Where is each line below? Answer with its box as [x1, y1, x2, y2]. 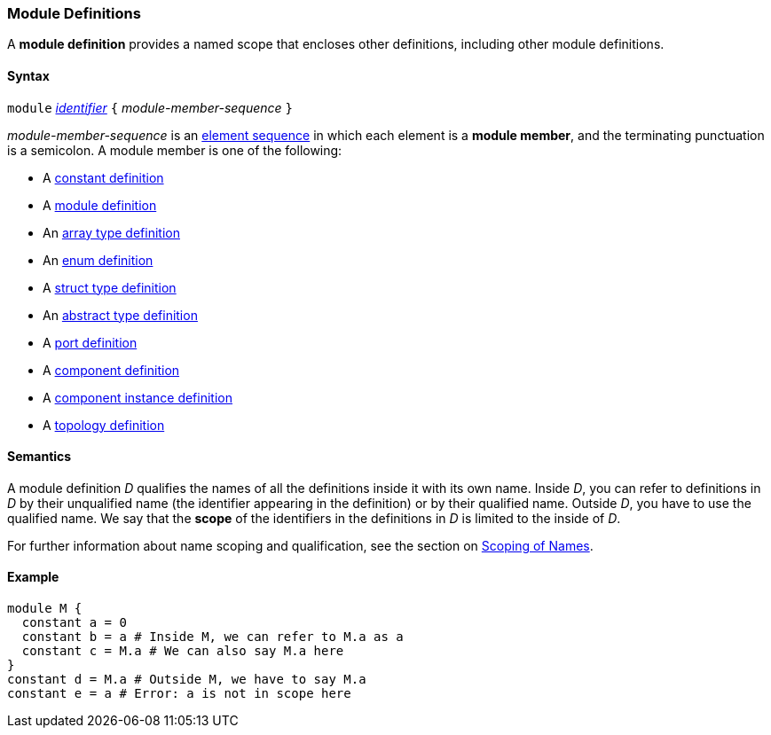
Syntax [7, 67, 50, 83]
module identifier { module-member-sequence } [7, 99, 294, 115]
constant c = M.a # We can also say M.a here [21, 644, 344, 659]
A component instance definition [43, 389, 232, 405]
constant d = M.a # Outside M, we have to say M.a [7, 672, 366, 687]
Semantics [7, 449, 72, 465]
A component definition [43, 362, 180, 378]
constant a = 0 [21, 615, 127, 630]
